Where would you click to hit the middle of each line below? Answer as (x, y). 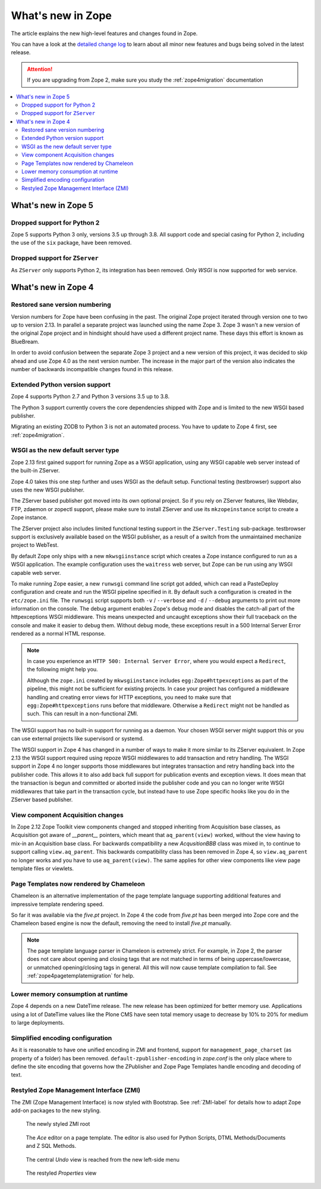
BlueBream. (25, 341)
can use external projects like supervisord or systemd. (78, 739)
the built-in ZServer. (35, 471)
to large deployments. (38, 1023)
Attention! (40, 69)
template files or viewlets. (43, 868)
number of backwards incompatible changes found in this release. (92, 369)
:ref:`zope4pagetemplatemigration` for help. (81, 976)
